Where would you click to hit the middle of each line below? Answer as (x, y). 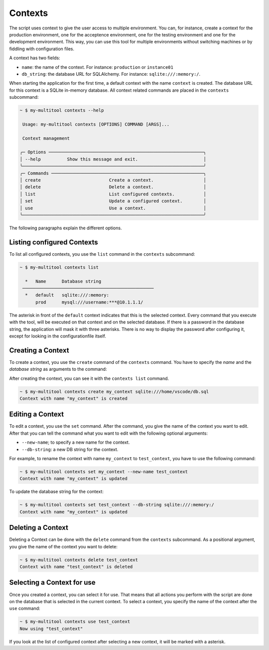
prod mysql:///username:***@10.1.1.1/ (89, 302)
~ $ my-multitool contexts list (59, 267)
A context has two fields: (35, 58)
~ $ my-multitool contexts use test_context (75, 622)
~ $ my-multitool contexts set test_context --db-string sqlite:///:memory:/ (117, 505)
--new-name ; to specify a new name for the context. (76, 442)
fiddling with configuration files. (42, 49)
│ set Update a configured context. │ (113, 201)
